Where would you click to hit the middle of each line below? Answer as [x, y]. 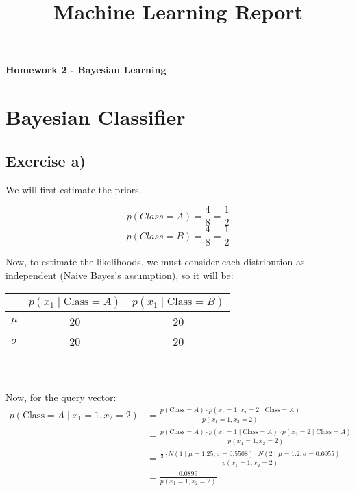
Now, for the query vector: [61, 397]
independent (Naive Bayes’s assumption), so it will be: [120, 275]
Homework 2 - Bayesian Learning [86, 70]
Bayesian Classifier [96, 117]
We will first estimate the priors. [74, 189]
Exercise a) [46, 160]
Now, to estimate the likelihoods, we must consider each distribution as [155, 262]
